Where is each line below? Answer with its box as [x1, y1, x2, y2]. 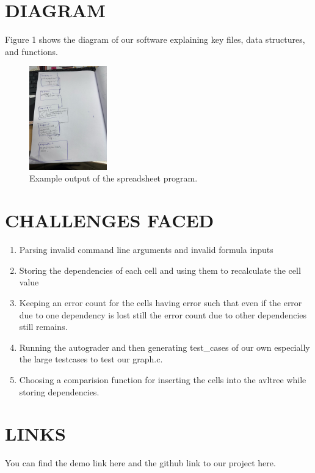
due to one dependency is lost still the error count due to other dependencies [19, 308, 307, 321]
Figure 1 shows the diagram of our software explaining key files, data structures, [5, 33, 305, 46]
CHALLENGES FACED [5, 208, 214, 233]
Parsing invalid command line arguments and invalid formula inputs [19, 243, 273, 256]
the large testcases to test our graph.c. [19, 353, 163, 365]
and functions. [5, 45, 58, 57]
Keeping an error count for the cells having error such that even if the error [19, 296, 302, 309]
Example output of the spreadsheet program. [29, 172, 198, 185]
